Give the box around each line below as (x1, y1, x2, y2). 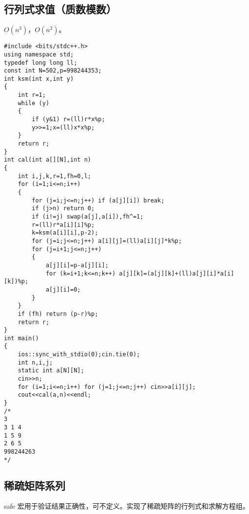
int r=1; (18, 92, 46, 99)
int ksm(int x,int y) (4, 75, 74, 82)
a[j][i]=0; (45, 286, 81, 293)
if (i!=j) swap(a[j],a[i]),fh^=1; (32, 213, 144, 220)
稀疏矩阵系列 (4, 477, 65, 493)
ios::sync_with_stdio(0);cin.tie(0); (18, 351, 140, 358)
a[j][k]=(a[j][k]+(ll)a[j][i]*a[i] (119, 270, 234, 277)
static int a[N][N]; (18, 367, 84, 374)
